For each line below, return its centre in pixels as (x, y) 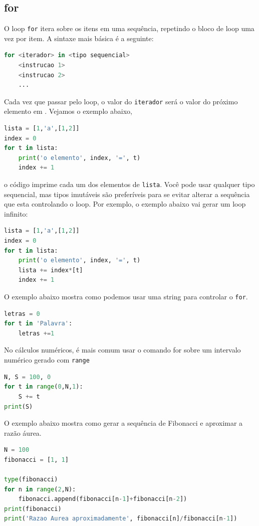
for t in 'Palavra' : (38, 324)
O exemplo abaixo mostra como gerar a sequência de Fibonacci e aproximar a (123, 423)
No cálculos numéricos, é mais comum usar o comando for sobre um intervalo (122, 350)
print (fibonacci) (33, 509)
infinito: (16, 213)
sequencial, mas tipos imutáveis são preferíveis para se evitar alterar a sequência (127, 194)
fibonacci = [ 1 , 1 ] (36, 460)
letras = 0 (22, 314)
